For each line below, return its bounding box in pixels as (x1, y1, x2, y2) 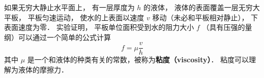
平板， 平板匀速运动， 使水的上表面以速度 (4, 12, 144, 22)
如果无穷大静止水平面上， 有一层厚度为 (4, 2, 135, 12)
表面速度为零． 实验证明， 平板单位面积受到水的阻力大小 (4, 22, 194, 32)
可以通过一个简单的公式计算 (18, 31, 111, 42)
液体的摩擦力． (18, 64, 68, 75)
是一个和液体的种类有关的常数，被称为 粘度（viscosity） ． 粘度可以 (27, 54, 249, 65)
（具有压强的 (202, 22, 245, 32)
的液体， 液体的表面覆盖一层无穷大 (143, 2, 260, 12)
